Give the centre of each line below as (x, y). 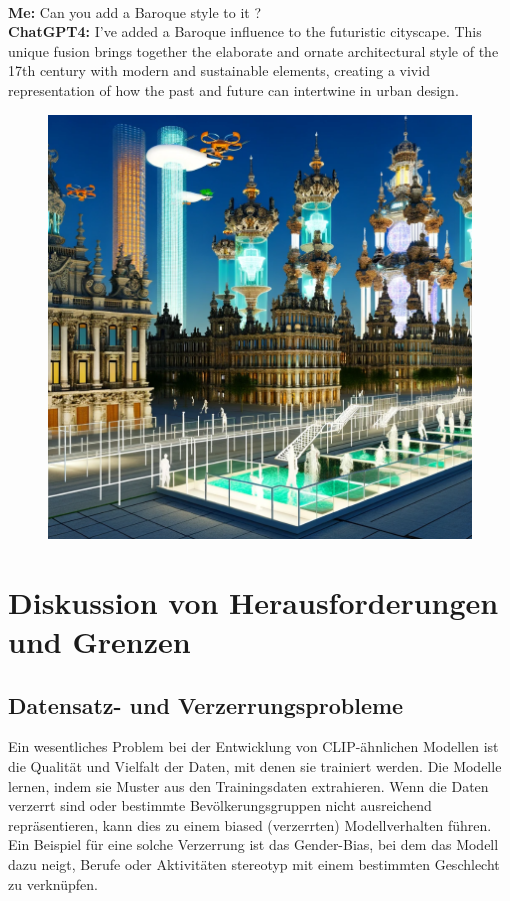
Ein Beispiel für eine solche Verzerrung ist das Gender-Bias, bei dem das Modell (253, 844)
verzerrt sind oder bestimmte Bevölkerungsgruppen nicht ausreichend (220, 805)
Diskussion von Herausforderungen (253, 601)
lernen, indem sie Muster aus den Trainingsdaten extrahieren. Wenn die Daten (248, 785)
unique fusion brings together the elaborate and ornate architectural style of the (253, 50)
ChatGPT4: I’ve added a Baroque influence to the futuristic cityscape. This (245, 31)
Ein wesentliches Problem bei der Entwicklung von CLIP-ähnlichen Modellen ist (253, 746)
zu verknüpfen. (53, 883)
